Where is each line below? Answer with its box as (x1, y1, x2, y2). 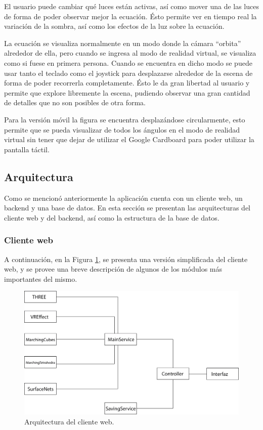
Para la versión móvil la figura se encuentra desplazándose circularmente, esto (4, 114, 245, 124)
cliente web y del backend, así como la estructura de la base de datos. (4, 212, 220, 223)
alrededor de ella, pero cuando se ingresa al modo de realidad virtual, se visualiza (4, 48, 256, 58)
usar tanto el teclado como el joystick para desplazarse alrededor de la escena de (4, 67, 253, 78)
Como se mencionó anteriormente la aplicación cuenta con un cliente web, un (4, 192, 243, 203)
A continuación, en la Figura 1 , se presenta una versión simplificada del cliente (4, 253, 248, 264)
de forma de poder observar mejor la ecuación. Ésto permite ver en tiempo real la (4, 11, 257, 21)
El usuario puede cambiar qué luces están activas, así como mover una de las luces (4, 1, 259, 11)
